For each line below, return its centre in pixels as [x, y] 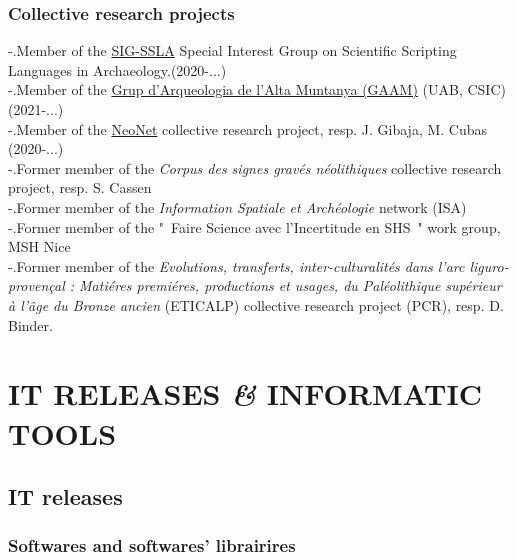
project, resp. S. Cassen [80, 187]
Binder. [30, 324]
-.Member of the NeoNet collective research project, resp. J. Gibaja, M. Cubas [248, 128]
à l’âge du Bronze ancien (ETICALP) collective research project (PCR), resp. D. [256, 304]
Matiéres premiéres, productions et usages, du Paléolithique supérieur [290, 285]
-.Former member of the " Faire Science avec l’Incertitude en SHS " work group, [254, 226]
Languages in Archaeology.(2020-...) [117, 69]
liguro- [489, 265]
